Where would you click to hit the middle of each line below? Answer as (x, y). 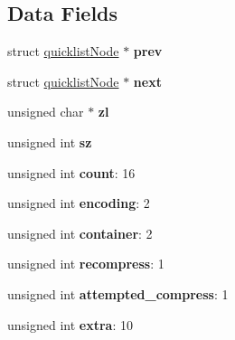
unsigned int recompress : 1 (86, 264)
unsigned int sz (50, 142)
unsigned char (46, 112)
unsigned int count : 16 (71, 172)
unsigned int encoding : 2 (79, 203)
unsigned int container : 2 (80, 233)
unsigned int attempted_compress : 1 (118, 293)
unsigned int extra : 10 (70, 324)
